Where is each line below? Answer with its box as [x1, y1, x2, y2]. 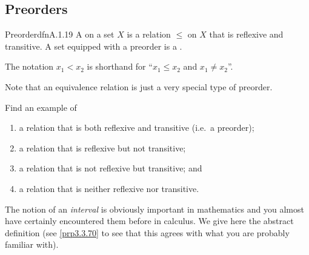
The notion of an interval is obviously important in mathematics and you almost [5, 202, 304, 215]
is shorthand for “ [87, 60, 153, 73]
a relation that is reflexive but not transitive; [19, 141, 186, 154]
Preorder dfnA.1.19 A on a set [5, 28, 115, 41]
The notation [5, 60, 54, 73]
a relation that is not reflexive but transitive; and [19, 162, 202, 174]
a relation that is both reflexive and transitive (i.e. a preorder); [19, 121, 254, 134]
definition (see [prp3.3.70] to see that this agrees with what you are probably [5, 226, 290, 239]
